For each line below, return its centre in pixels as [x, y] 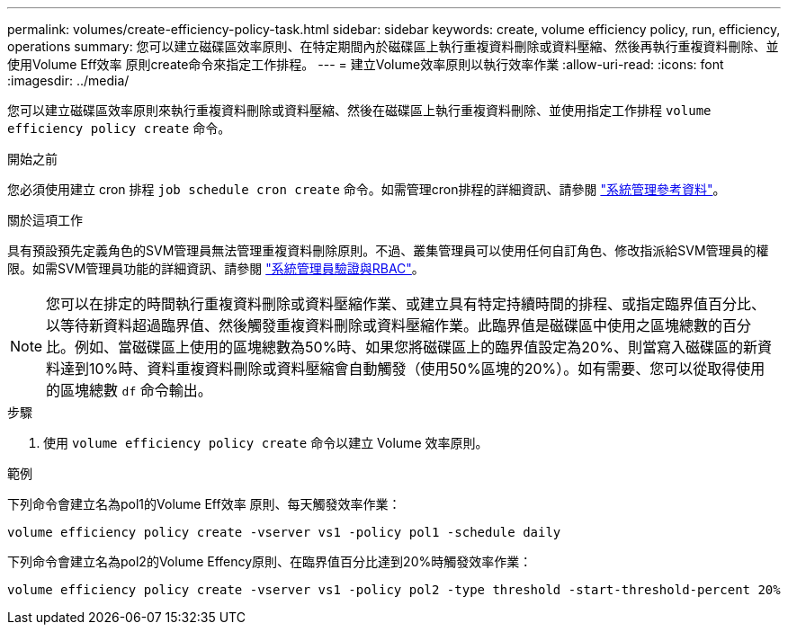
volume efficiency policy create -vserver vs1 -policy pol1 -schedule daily [284, 532]
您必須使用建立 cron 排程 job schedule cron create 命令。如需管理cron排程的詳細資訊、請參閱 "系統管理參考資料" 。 [367, 189]
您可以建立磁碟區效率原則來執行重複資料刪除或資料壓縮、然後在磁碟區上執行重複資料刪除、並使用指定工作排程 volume [359, 110]
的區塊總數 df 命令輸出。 [129, 390]
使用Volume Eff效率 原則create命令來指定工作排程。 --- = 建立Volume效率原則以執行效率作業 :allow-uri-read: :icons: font [366, 64]
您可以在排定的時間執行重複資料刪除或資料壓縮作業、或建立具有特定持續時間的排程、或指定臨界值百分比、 [406, 304]
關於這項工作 [45, 220]
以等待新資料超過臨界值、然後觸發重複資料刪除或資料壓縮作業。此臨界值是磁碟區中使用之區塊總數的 [385, 325]
